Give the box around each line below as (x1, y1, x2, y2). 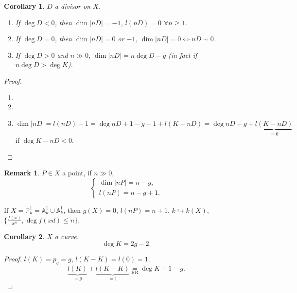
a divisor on (54, 1, 91, 11)
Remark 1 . (4, 168, 40, 178)
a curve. (54, 231, 79, 241)
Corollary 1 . (4, 1, 45, 11)
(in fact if (168, 50, 197, 60)
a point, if (62, 168, 92, 178)
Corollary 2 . (4, 231, 45, 241)
